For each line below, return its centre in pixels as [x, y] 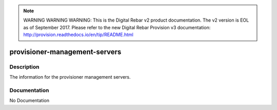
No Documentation [29, 101]
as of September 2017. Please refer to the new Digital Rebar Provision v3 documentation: [117, 27]
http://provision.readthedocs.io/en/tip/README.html [78, 35]
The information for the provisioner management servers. [70, 77]
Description [24, 67]
